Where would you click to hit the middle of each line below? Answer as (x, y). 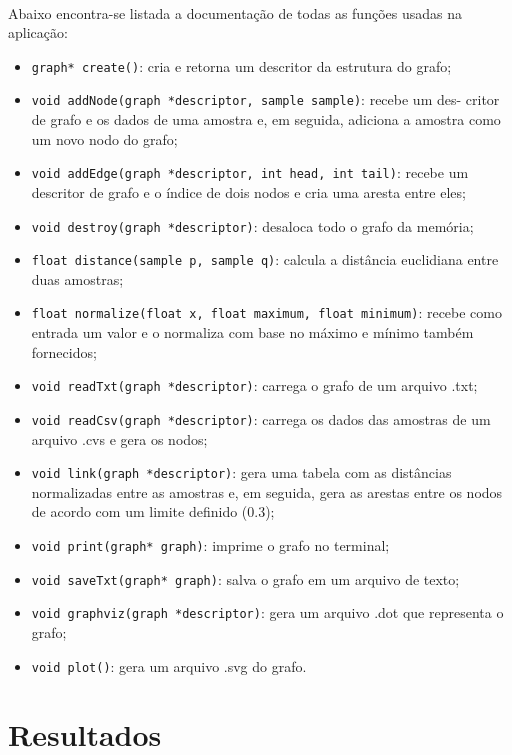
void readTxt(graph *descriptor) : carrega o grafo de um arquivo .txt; (254, 385)
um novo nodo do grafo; (104, 138)
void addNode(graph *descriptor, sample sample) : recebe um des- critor (265, 99)
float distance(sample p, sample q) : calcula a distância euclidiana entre (265, 259)
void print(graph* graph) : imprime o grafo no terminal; (210, 545)
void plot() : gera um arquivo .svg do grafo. (169, 665)
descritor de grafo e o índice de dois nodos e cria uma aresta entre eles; (248, 191)
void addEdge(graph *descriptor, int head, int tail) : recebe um (250, 172)
